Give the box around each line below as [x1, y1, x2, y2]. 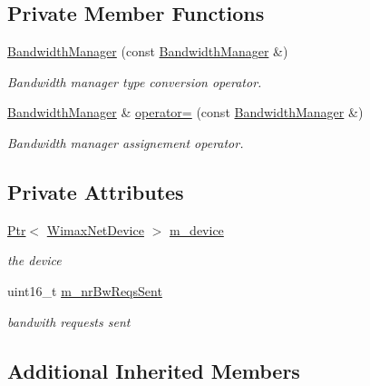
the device [7, 251, 62, 270]
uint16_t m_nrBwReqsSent [7, 281, 162, 300]
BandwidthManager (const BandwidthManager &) [7, 42, 288, 61]
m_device [169, 220, 224, 239]
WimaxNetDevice [46, 220, 144, 239]
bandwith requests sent [7, 312, 131, 331]
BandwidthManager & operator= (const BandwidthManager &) [7, 103, 364, 122]
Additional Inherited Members [7, 356, 300, 384]
